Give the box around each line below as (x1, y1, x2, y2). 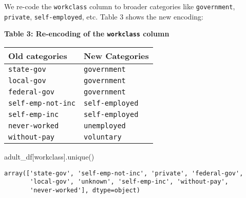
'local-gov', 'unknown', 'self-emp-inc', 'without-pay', (30, 178, 229, 186)
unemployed (83, 121, 126, 130)
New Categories (83, 49, 149, 62)
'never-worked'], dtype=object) (30, 186, 140, 194)
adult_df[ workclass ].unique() (4, 151, 94, 162)
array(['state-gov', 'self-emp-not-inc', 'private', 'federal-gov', (4, 169, 243, 177)
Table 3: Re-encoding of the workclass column (4, 28, 169, 39)
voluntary (83, 132, 122, 141)
